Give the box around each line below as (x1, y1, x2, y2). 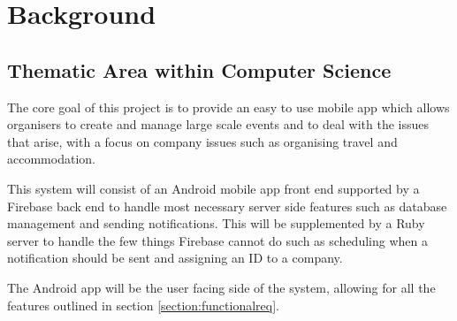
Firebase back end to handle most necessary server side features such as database (7, 196, 447, 215)
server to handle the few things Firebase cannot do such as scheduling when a (7, 231, 428, 249)
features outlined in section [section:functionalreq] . (7, 295, 279, 314)
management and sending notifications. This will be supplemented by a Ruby (7, 214, 425, 233)
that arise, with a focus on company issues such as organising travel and (7, 132, 398, 150)
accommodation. (7, 149, 95, 168)
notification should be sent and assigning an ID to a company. (7, 248, 343, 267)
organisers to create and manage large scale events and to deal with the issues (7, 115, 430, 134)
